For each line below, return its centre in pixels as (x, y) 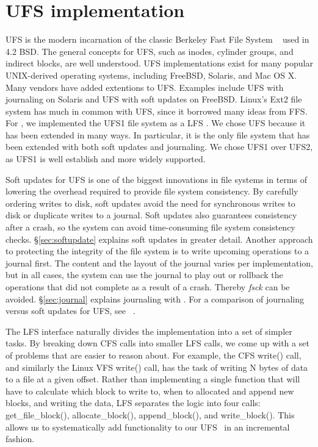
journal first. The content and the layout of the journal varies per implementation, (159, 263)
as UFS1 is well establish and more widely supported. (106, 159)
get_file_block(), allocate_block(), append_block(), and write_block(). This (150, 414)
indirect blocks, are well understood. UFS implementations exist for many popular (159, 63)
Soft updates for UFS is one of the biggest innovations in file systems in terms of (156, 179)
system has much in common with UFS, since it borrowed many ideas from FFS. (157, 111)
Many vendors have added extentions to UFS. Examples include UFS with (145, 87)
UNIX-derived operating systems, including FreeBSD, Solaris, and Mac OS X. (151, 75)
